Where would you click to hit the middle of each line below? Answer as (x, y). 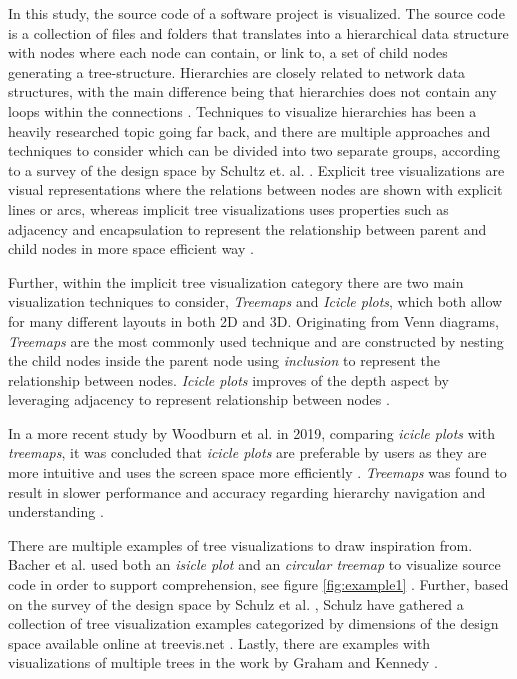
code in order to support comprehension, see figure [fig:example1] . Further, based (258, 584)
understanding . (56, 511)
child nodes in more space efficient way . (131, 248)
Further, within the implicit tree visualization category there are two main (236, 281)
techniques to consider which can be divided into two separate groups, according (254, 150)
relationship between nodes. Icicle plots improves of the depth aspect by (228, 379)
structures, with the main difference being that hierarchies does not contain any (252, 91)
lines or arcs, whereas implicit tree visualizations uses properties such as (228, 208)
